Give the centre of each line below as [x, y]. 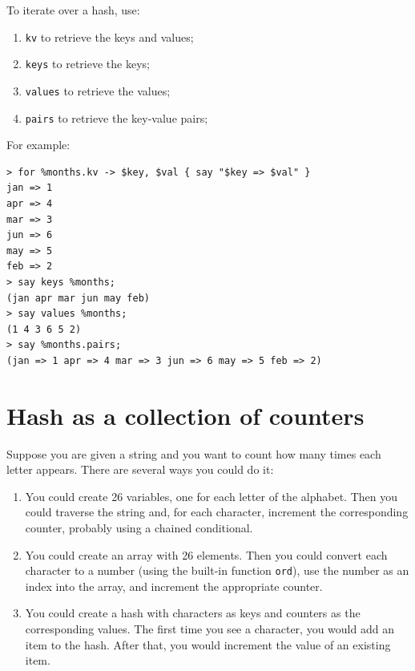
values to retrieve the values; [98, 90]
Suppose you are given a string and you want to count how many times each [194, 453]
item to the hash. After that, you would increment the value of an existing [208, 644]
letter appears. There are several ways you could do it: [140, 469]
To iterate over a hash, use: [73, 10]
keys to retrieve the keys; [87, 64]
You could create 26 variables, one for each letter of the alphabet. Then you [211, 496]
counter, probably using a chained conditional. [139, 528]
